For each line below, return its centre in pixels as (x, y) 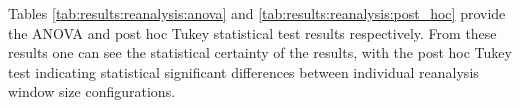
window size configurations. (92, 91)
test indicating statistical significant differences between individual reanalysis (243, 71)
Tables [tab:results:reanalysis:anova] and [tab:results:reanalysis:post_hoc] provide (257, 13)
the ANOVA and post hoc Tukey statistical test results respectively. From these (252, 32)
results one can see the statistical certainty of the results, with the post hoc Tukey (260, 52)
